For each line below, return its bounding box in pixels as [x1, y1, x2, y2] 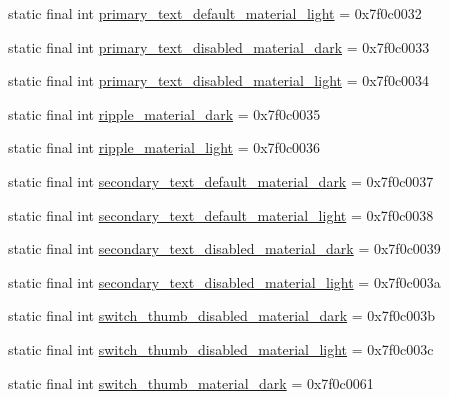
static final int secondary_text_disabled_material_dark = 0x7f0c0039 [8, 238, 441, 259]
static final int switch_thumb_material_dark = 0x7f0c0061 [8, 372, 374, 393]
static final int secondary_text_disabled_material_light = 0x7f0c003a [8, 271, 441, 292]
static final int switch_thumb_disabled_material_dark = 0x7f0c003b [8, 305, 435, 326]
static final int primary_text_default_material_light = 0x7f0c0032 [8, 3, 422, 23]
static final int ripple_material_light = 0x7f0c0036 [8, 137, 321, 158]
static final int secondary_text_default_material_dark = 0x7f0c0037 [8, 170, 434, 191]
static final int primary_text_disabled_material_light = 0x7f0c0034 [8, 70, 430, 91]
